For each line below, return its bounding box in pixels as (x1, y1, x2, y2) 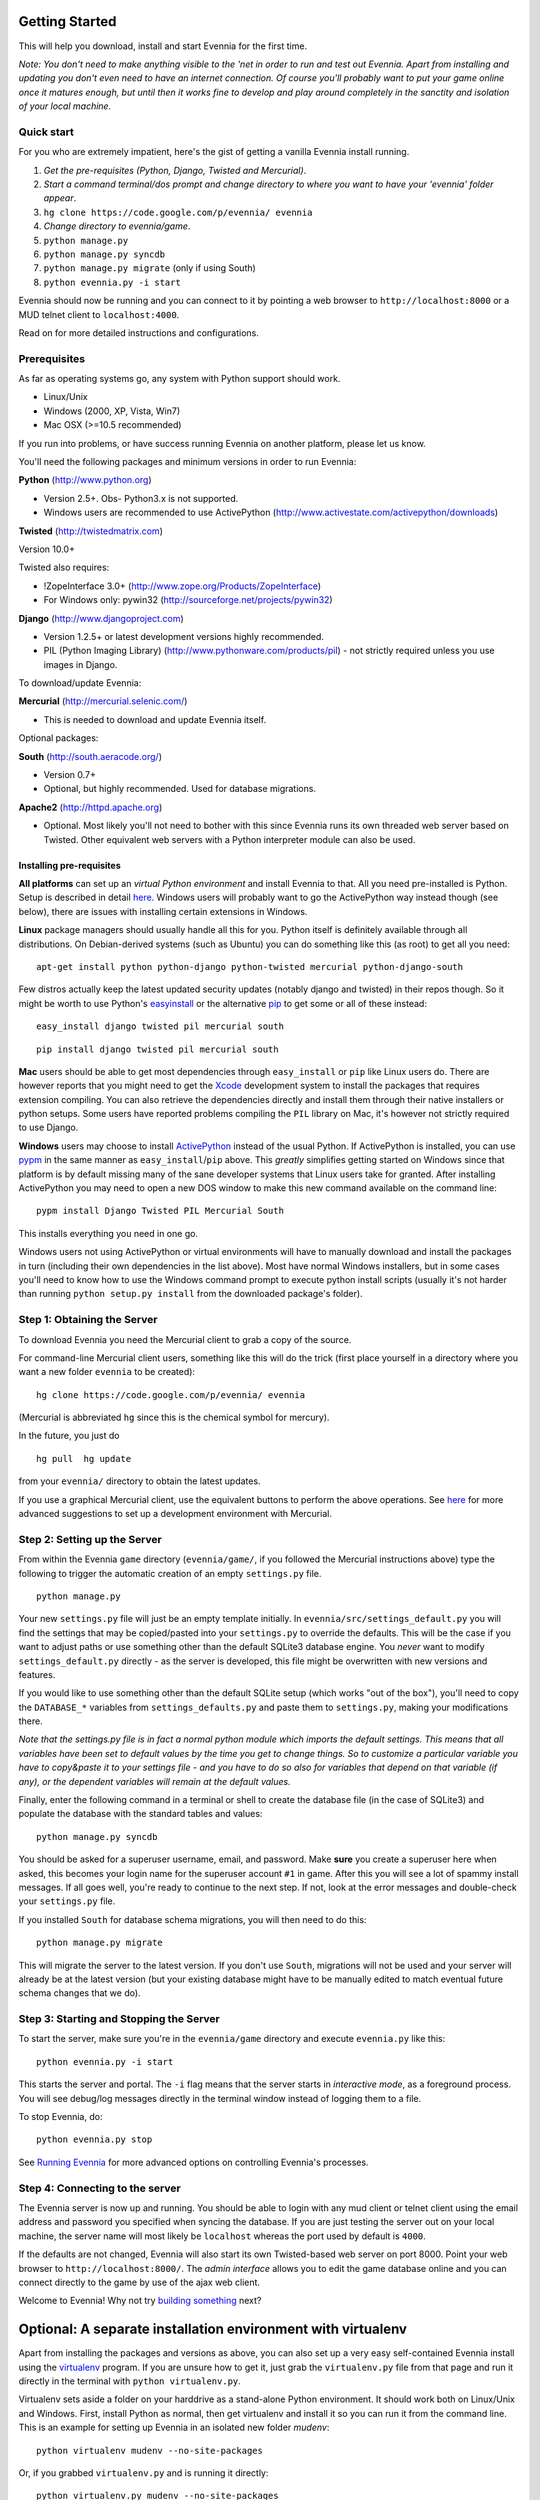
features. (18, 1668, 56, 1680)
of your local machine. (18, 100, 112, 112)
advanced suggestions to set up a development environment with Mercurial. (18, 1508, 332, 1520)
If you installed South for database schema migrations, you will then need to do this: (18, 1913, 367, 1925)
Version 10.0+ (18, 543, 75, 555)
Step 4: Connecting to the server (18, 2181, 181, 2195)
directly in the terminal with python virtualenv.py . (18, 2375, 242, 2387)
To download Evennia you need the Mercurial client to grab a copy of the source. (18, 1333, 352, 1345)
